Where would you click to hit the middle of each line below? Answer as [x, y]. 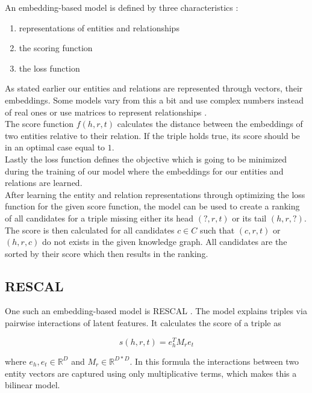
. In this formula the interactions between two [214, 361]
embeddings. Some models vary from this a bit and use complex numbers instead [154, 100]
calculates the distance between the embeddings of [210, 124]
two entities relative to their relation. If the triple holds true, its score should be [152, 135]
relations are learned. [44, 183]
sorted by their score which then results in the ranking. [107, 253]
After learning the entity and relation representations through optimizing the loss [155, 194]
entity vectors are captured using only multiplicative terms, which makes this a [151, 373]
